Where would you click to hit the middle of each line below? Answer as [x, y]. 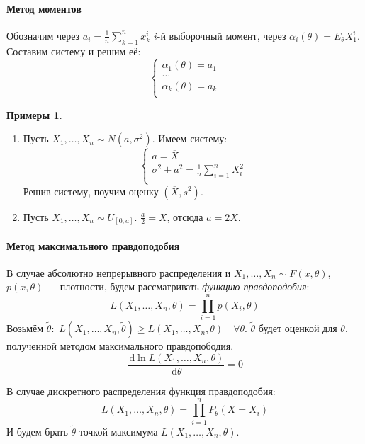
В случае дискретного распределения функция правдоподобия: [141, 391]
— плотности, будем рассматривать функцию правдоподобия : [178, 286]
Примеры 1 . [34, 114]
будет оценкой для [298, 328]
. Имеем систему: [190, 138]
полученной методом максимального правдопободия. [120, 346]
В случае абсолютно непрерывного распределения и [119, 272]
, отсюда [185, 216]
